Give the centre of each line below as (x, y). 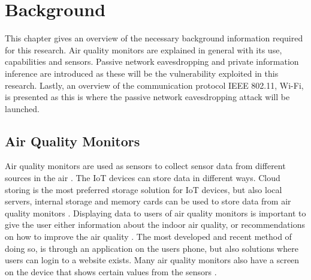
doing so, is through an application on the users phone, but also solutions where (152, 248)
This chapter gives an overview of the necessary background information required (154, 38)
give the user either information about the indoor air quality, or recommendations (155, 225)
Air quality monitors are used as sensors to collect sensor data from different (145, 166)
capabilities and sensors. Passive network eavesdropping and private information (152, 61)
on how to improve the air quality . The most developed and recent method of (148, 237)
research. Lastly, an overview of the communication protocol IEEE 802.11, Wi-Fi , (154, 85)
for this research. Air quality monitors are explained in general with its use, (144, 49)
